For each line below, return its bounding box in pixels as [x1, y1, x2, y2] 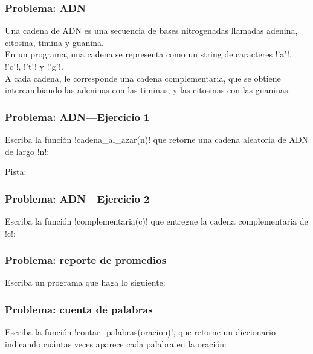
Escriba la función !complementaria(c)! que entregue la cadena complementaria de [5, 215, 308, 227]
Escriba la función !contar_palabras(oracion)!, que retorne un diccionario [5, 326, 276, 338]
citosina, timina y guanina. [5, 36, 104, 48]
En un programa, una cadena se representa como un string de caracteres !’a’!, [5, 48, 292, 61]
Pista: [5, 165, 27, 178]
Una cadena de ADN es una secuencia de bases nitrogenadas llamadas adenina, [5, 24, 298, 37]
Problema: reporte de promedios [5, 252, 167, 267]
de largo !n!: [5, 145, 50, 157]
